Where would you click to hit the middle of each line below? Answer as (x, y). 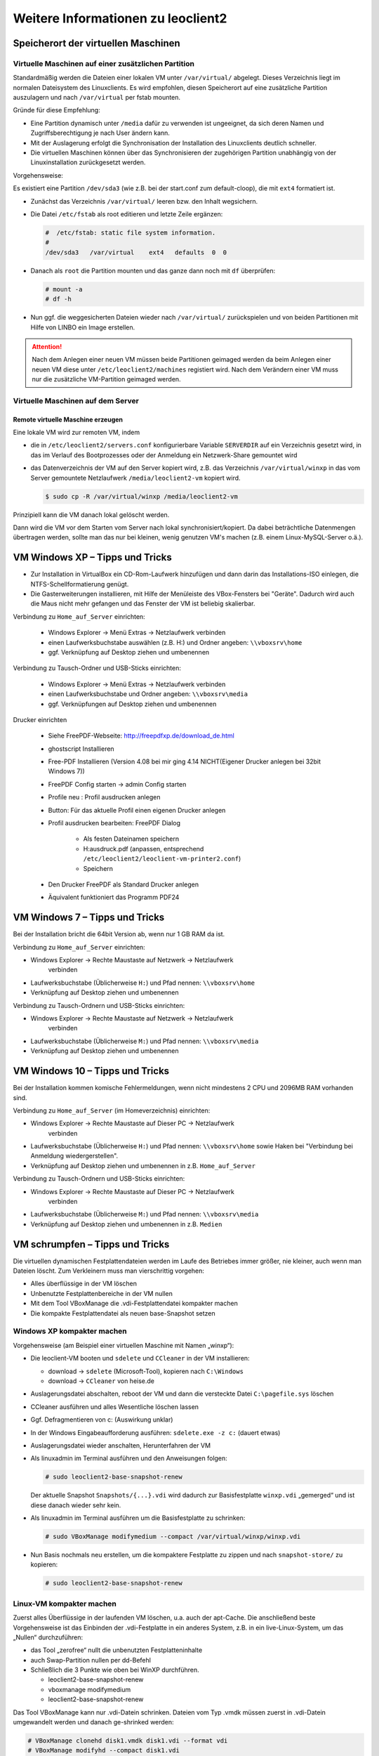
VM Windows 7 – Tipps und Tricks (89, 918)
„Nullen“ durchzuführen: (48, 1637)
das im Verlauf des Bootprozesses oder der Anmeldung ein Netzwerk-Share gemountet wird (164, 455)
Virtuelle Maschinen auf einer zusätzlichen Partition (104, 63)
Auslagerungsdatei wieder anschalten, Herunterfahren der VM (120, 1445)
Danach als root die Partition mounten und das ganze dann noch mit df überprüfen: (153, 270)
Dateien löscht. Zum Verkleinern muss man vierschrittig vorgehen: (109, 1271)
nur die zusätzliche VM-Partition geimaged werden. (107, 379)
